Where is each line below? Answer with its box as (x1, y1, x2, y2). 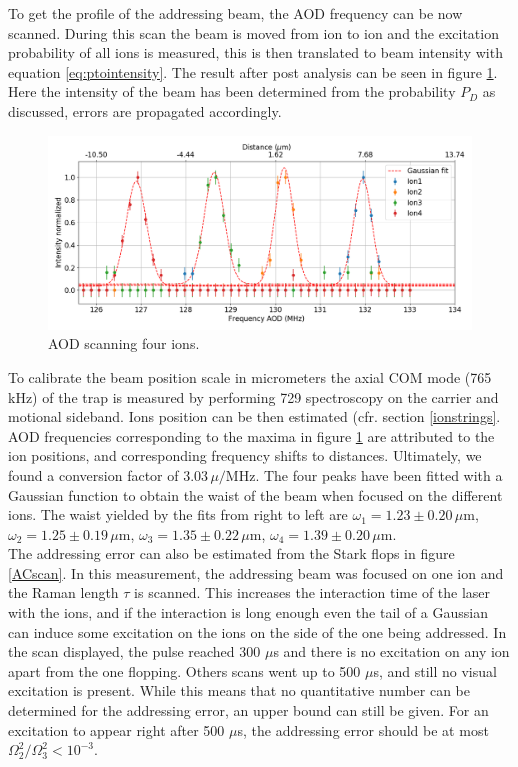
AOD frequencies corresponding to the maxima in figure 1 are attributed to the (8, 425, 495, 446)
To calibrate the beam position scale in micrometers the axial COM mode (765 (8, 366, 492, 387)
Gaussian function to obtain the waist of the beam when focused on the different (8, 484, 503, 505)
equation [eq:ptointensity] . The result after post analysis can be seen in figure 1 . (8, 61, 498, 82)
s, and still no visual (373, 660, 497, 681)
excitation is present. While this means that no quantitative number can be (8, 680, 470, 701)
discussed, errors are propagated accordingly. (8, 100, 282, 121)
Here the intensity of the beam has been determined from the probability (8, 81, 456, 102)
